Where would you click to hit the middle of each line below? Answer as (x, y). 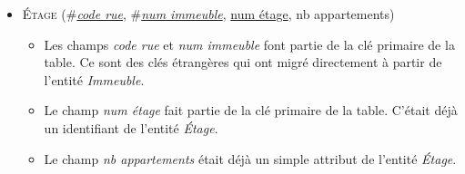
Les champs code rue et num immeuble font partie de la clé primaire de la (249, 44)
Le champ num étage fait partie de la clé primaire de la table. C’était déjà (251, 110)
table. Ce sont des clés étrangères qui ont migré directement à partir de (243, 62)
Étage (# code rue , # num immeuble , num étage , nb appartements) (208, 14)
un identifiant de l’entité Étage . (131, 127)
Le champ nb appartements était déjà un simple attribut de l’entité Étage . (250, 158)
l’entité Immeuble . (94, 79)
